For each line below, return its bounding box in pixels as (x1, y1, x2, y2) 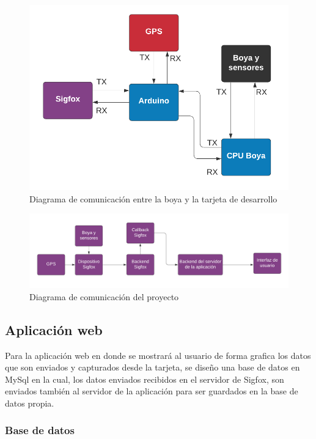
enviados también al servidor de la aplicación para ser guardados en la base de (5, 385, 298, 397)
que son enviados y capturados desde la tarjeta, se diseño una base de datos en (5, 361, 300, 374)
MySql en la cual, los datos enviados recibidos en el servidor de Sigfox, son (5, 372, 284, 385)
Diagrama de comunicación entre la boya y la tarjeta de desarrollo (29, 192, 277, 205)
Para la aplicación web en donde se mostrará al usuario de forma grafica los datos (5, 349, 311, 361)
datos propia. (5, 396, 54, 409)
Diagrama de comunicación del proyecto (29, 290, 179, 303)
